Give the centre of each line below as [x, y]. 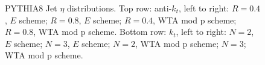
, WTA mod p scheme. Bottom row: [100, 32]
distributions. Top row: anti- [120, 8]
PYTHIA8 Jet [31, 8]
